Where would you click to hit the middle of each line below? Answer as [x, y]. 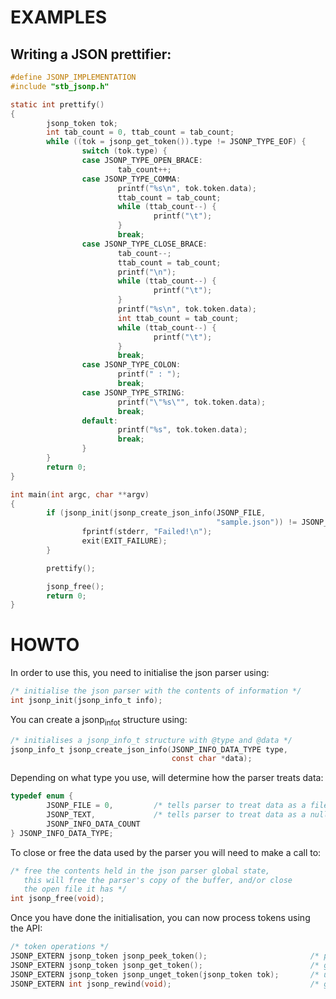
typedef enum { [42, 796]
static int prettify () [57, 104]
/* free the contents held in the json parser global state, [140, 871]
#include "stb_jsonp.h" [60, 86]
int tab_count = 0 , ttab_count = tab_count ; [140, 132]
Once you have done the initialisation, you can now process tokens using [160, 918]
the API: [26, 928]
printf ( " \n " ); [147, 272]
